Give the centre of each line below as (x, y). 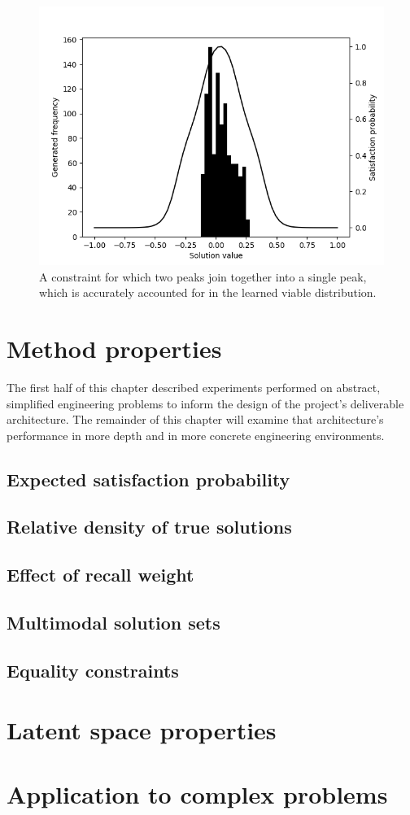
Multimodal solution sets (113, 623)
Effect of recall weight (100, 575)
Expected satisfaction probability (148, 479)
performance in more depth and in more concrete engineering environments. (196, 435)
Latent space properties (142, 730)
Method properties (114, 348)
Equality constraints (93, 670)
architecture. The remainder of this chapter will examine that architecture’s (195, 419)
